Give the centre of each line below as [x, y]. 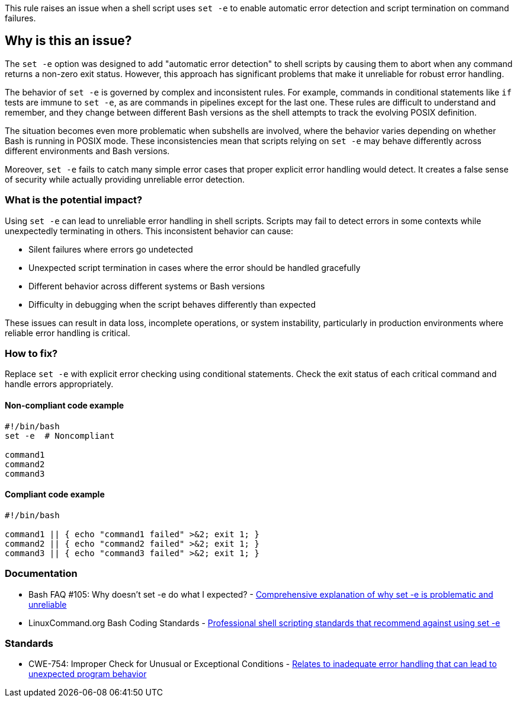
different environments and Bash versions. [87, 151]
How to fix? [31, 353]
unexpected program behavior [88, 674]
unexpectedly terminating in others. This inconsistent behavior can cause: [149, 231]
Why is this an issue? [68, 41]
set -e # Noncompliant [60, 435]
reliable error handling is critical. [68, 333]
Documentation [41, 574]
